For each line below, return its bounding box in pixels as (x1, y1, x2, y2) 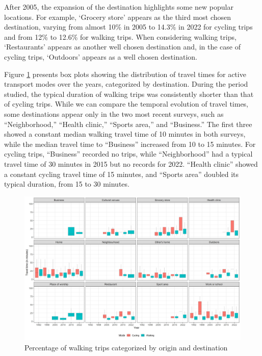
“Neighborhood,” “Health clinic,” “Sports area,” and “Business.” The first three (4, 118, 252, 129)
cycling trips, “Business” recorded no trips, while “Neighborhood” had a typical (4, 148, 253, 159)
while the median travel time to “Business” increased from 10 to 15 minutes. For (4, 138, 256, 149)
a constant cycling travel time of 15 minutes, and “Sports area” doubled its (4, 168, 239, 179)
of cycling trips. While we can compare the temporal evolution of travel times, (4, 98, 249, 109)
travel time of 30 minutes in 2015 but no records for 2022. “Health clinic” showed (4, 158, 258, 169)
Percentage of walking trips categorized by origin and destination (24, 342, 228, 352)
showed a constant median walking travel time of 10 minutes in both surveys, (4, 129, 246, 139)
